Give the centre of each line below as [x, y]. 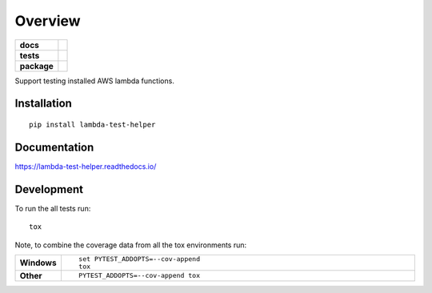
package [36, 66]
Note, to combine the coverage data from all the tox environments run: [131, 245]
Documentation [54, 147]
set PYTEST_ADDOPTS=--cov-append [139, 259]
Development [49, 189]
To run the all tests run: [53, 208]
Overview [48, 21]
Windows [38, 263]
